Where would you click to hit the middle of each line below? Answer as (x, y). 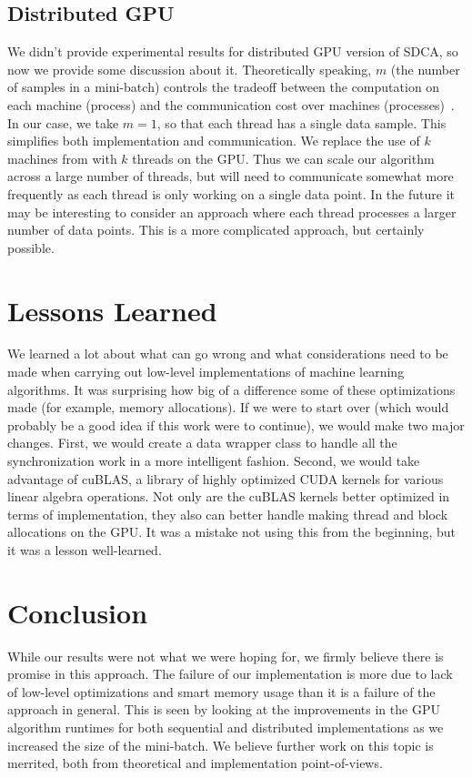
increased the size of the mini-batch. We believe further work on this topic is (221, 745)
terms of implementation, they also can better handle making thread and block (228, 514)
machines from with (62, 158)
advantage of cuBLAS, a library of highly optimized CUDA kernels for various (226, 478)
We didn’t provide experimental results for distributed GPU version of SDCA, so (233, 51)
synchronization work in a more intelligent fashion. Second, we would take (214, 461)
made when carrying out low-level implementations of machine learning (206, 372)
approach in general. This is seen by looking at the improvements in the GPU (224, 709)
